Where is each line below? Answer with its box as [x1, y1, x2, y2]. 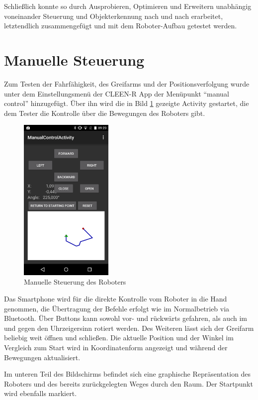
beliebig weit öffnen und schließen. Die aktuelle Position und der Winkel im [4, 332, 234, 343]
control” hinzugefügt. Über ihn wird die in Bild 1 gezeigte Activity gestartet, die [4, 98, 249, 108]
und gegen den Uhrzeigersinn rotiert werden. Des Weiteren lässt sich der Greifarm [4, 322, 254, 333]
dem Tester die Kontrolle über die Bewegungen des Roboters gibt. [4, 107, 205, 118]
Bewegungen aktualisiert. [4, 352, 81, 362]
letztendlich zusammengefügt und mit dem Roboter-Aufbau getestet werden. [4, 20, 237, 31]
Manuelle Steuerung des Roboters [24, 277, 126, 287]
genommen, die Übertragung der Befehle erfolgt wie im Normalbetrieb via [4, 303, 230, 313]
